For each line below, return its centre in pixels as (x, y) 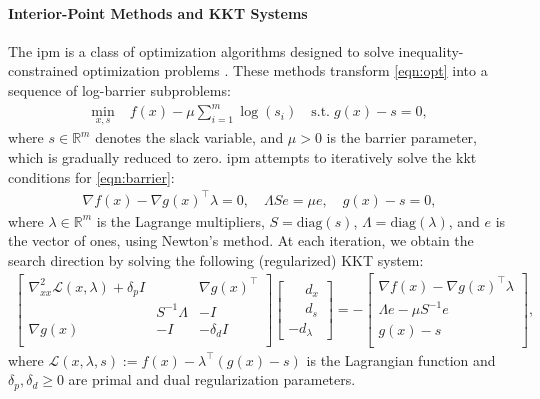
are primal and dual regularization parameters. (212, 379)
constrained (43, 70)
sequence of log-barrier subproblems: (119, 89)
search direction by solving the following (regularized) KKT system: (216, 259)
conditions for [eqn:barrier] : (91, 176)
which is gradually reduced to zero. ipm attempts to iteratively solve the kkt (242, 156)
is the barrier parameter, (402, 137)
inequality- (431, 50)
